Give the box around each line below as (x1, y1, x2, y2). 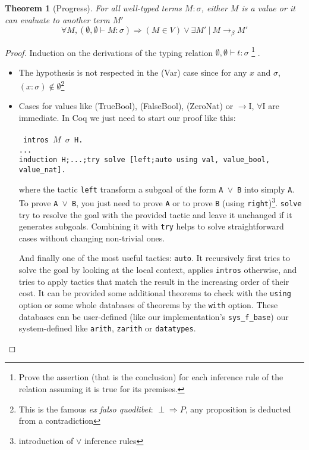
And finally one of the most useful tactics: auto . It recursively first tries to (18, 252, 291, 264)
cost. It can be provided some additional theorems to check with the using (18, 287, 291, 299)
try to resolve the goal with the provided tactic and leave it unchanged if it (18, 208, 292, 221)
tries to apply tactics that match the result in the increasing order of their (18, 275, 289, 287)
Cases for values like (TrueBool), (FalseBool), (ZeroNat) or (18, 100, 234, 112)
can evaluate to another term (5, 13, 110, 26)
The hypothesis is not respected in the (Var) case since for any (18, 66, 247, 78)
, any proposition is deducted (185, 402, 291, 415)
